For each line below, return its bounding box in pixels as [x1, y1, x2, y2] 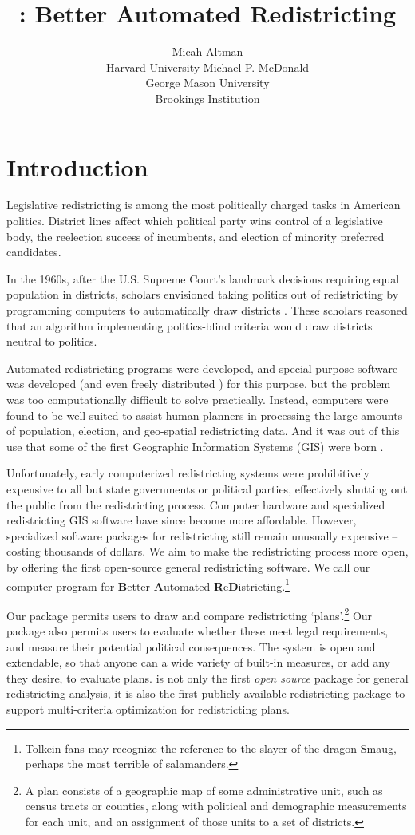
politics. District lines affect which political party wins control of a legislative [6, 212, 383, 229]
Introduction [6, 150, 148, 183]
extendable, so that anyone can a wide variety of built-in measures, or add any [6, 654, 391, 671]
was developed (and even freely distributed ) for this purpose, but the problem [6, 375, 391, 392]
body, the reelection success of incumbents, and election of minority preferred [6, 228, 385, 244]
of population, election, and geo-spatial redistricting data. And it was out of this [6, 422, 400, 439]
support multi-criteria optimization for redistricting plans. [6, 700, 290, 717]
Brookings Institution [155, 89, 260, 106]
